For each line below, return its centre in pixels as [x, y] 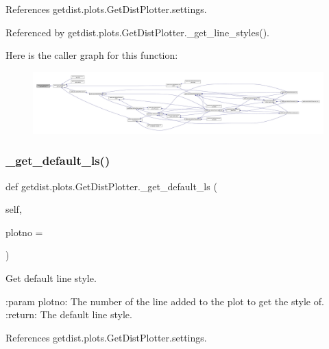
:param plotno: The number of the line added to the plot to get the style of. [165, 301]
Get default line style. [51, 278]
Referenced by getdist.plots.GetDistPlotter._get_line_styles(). [137, 32]
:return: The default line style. [69, 314]
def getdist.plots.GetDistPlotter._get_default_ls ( [111, 186]
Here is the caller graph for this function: [92, 55]
